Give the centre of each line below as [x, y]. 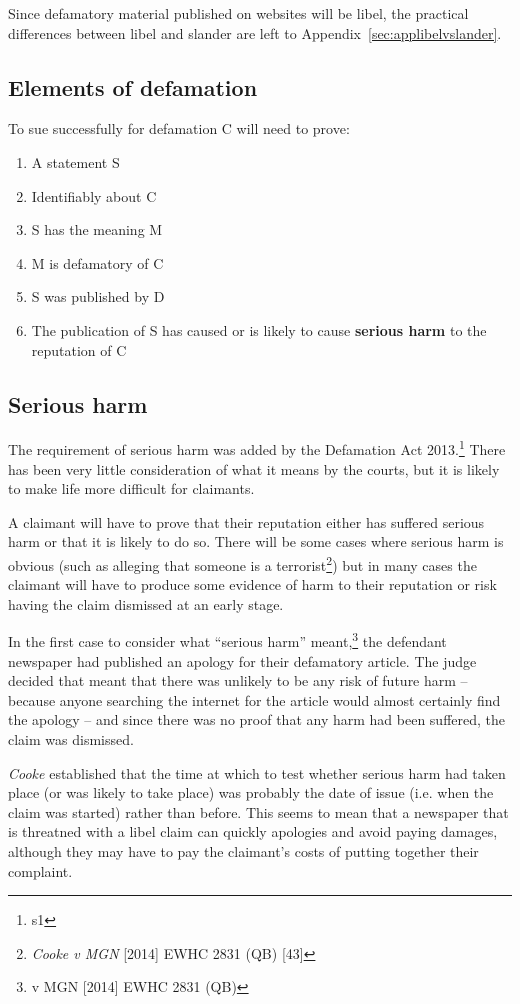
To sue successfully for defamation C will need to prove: [179, 128]
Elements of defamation [133, 86]
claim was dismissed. [71, 739]
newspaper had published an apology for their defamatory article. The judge [242, 660]
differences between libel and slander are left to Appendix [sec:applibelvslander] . [255, 32]
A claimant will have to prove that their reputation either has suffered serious [246, 521]
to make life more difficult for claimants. [131, 488]
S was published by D [98, 296]
